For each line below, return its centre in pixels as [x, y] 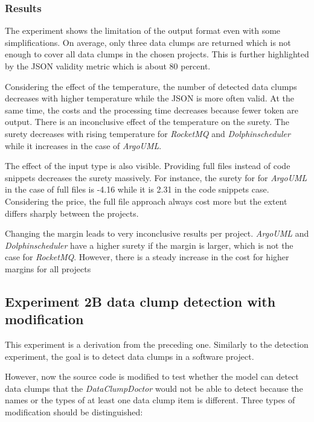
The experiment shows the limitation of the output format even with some [143, 30]
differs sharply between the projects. [72, 213]
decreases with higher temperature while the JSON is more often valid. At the [149, 98]
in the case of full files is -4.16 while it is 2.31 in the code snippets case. [137, 189]
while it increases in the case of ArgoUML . [83, 145]
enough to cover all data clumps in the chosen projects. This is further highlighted [157, 54]
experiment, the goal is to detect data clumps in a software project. [130, 356]
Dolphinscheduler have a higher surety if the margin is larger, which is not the [149, 245]
